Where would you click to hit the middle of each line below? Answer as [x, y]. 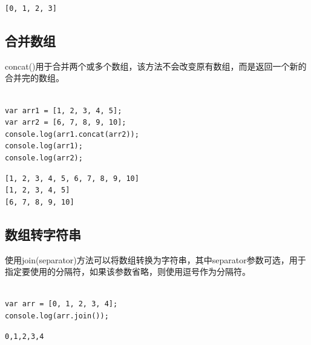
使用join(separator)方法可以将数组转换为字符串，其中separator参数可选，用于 [155, 259]
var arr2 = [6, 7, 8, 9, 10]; [66, 123]
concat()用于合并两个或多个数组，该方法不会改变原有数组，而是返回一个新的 [156, 66]
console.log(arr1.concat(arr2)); [72, 134]
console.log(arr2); [44, 158]
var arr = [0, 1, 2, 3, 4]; [61, 304]
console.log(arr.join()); [57, 316]
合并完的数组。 [34, 78]
